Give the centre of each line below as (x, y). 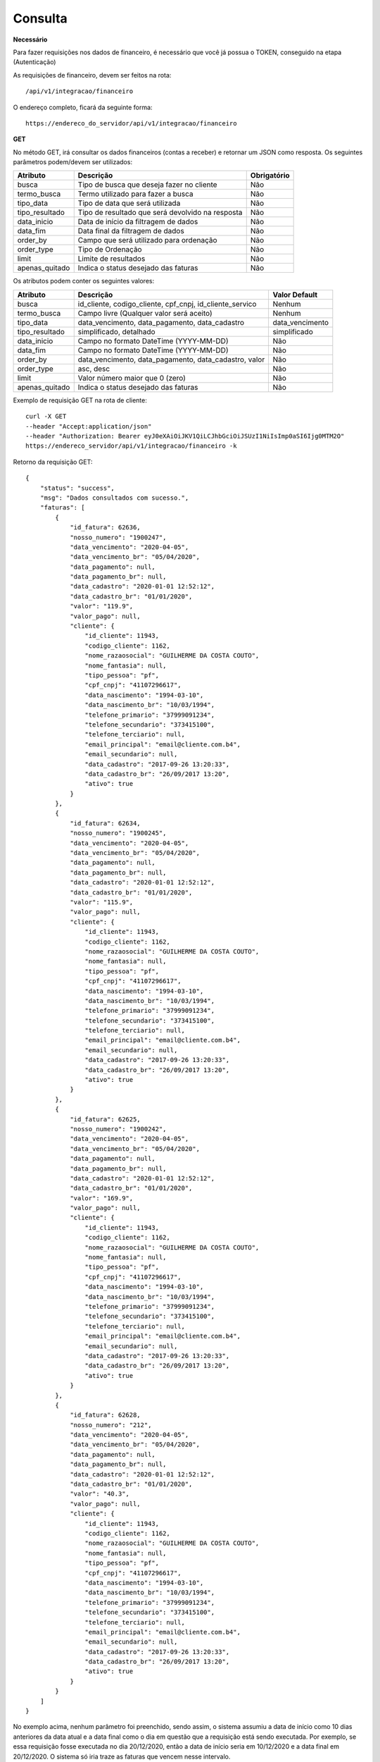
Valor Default (295, 295)
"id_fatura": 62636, (105, 528)
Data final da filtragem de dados (131, 231)
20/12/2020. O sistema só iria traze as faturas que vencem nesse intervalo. (122, 1756)
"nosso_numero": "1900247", (118, 537)
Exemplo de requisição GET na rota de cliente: (80, 400)
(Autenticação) (34, 62)
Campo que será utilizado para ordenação (147, 240)
